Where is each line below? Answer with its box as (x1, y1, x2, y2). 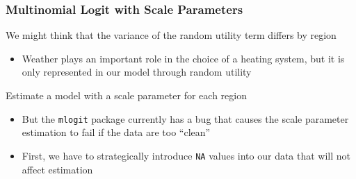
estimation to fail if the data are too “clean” (22, 125, 211, 139)
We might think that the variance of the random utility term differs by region (6, 28, 337, 42)
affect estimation (22, 162, 93, 176)
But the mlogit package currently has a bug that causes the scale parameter (22, 111, 349, 126)
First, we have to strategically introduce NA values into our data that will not (22, 148, 351, 162)
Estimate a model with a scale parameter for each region (6, 88, 247, 102)
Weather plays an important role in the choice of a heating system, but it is (22, 51, 345, 65)
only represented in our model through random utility (22, 65, 252, 79)
